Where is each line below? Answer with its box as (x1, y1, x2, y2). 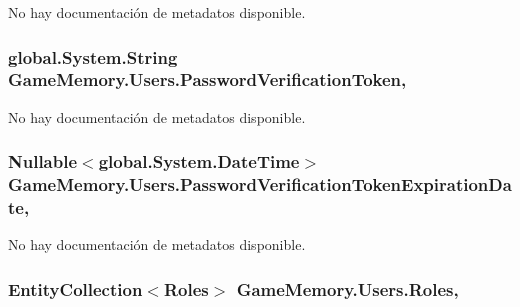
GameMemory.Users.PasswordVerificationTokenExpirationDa (8, 172, 512, 197)
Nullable (8, 149, 78, 174)
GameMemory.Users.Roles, (236, 276, 459, 301)
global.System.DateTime (98, 149, 300, 174)
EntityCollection (8, 276, 143, 301)
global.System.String (8, 44, 178, 69)
